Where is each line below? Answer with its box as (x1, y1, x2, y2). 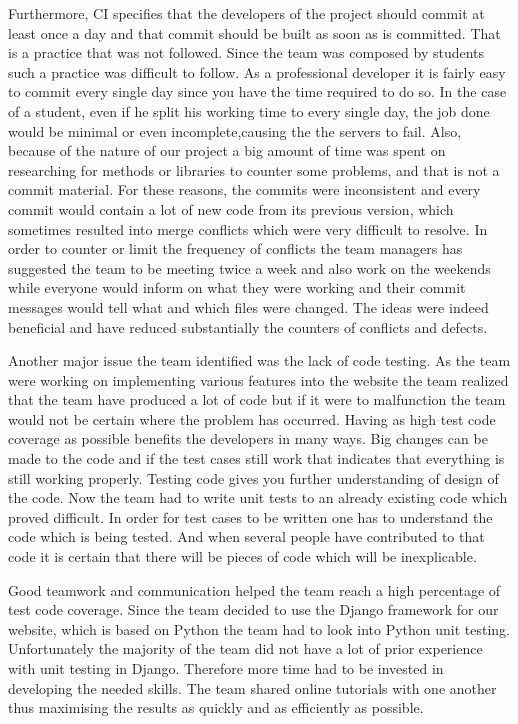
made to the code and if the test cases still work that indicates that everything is (8, 448, 505, 469)
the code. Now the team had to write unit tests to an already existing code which (8, 487, 508, 508)
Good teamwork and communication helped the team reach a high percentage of (8, 579, 501, 600)
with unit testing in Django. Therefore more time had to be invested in (8, 658, 444, 678)
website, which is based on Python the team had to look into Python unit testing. (8, 618, 510, 639)
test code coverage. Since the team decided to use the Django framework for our (8, 599, 499, 620)
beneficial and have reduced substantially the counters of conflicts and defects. (8, 316, 488, 337)
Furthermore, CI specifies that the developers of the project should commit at (8, 3, 485, 23)
